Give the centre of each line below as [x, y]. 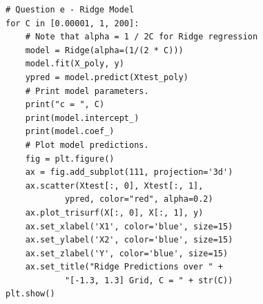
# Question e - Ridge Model [70, 10]
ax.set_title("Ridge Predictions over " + [124, 267]
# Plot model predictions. [87, 145]
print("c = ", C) [65, 105]
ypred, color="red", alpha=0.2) [139, 199]
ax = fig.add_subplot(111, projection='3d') [129, 172]
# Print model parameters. [87, 91]
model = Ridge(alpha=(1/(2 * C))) [104, 50]
